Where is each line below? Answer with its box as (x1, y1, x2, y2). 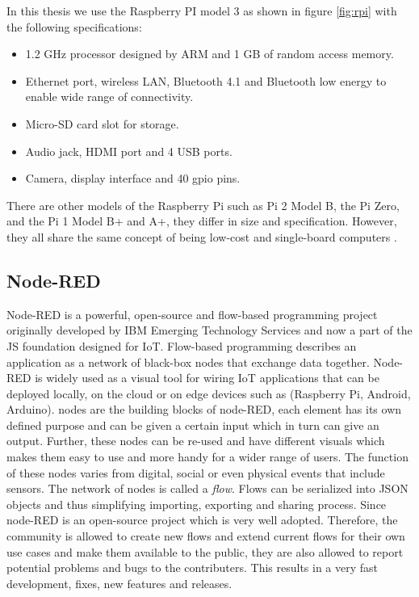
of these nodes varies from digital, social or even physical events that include (6, 464, 385, 481)
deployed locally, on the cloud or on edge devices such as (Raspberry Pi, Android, (6, 385, 411, 402)
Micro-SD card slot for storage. (25, 115, 179, 132)
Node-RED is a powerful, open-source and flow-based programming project (6, 305, 378, 322)
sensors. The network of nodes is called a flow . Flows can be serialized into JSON (6, 480, 409, 497)
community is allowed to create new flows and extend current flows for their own (6, 528, 405, 544)
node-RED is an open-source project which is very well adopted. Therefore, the (6, 511, 398, 528)
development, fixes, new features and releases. (6, 574, 233, 591)
